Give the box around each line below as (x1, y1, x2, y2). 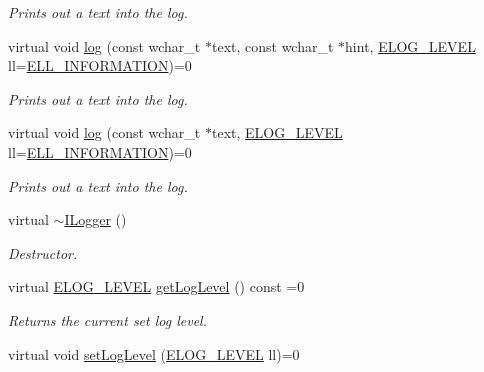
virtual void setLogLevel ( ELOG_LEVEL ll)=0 (8, 343, 300, 364)
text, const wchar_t (211, 35, 334, 56)
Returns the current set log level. (8, 309, 207, 330)
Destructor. (8, 242, 78, 263)
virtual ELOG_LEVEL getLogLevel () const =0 (8, 276, 305, 297)
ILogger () (64, 209, 127, 230)
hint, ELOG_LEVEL (345, 35, 476, 56)
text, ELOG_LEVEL (211, 122, 343, 143)
